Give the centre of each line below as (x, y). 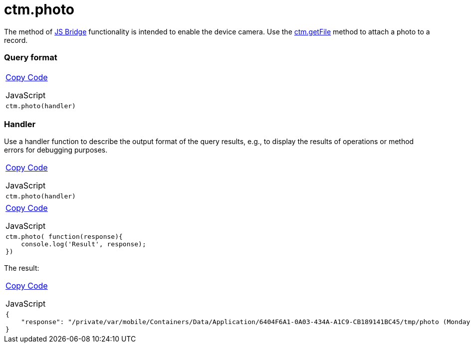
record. (16, 40)
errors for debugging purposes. (56, 150)
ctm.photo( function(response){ (64, 237)
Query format (31, 58)
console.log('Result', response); (84, 244)
